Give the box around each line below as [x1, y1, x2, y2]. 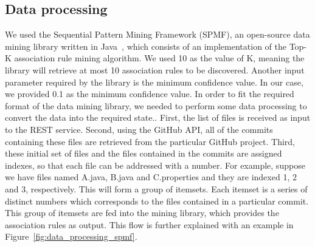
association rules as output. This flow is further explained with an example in [5, 218, 294, 231]
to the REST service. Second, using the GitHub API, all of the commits [5, 123, 273, 135]
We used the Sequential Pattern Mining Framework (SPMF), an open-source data [5, 28, 310, 41]
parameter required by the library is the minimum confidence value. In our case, [5, 75, 303, 88]
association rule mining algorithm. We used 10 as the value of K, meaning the [14, 52, 305, 64]
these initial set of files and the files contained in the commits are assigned [5, 147, 282, 160]
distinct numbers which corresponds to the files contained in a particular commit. [5, 194, 309, 207]
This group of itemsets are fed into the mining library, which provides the [5, 206, 279, 219]
